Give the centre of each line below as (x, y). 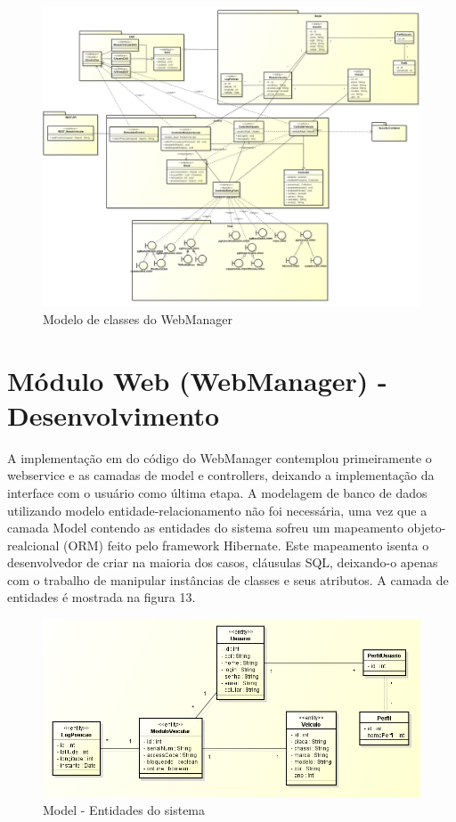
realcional (33, 545)
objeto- (427, 528)
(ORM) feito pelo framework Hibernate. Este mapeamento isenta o (246, 545)
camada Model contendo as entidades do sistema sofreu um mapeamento (205, 528)
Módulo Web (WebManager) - (197, 380)
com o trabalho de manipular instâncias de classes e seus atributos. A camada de (228, 579)
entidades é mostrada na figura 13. (102, 597)
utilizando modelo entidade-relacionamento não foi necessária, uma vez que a (217, 510)
